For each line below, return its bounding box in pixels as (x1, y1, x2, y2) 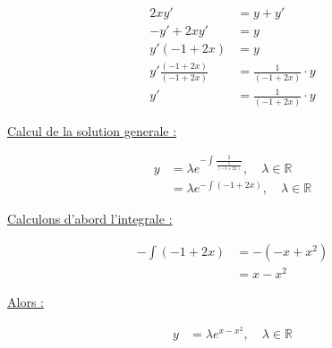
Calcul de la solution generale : (7, 121, 177, 140)
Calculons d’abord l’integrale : (7, 209, 173, 228)
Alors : (7, 292, 44, 310)
